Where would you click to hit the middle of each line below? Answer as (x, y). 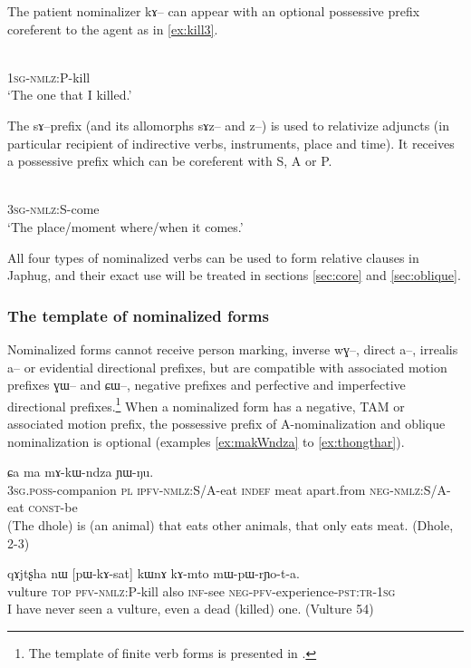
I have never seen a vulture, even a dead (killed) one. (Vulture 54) (191, 609)
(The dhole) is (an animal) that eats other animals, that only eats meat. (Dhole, (231, 524)
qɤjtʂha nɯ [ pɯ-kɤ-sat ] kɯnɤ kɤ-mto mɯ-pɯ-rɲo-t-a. (154, 573)
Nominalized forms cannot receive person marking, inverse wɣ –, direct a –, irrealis (233, 349)
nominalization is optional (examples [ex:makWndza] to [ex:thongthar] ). (206, 441)
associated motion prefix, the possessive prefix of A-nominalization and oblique (226, 423)
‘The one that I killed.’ (70, 95)
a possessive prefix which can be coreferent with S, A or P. (170, 161)
